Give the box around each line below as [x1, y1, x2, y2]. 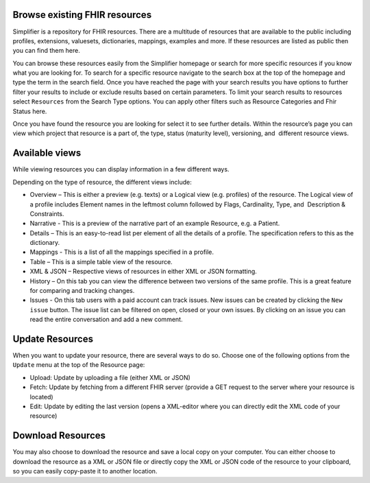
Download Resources [12, 429, 106, 442]
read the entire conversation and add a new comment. [29, 316, 183, 324]
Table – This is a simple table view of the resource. [29, 257, 173, 266]
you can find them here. [12, 47, 80, 55]
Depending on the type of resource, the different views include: [12, 178, 192, 186]
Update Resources [12, 333, 94, 344]
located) [29, 392, 54, 401]
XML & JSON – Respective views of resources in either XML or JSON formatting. [29, 268, 257, 276]
